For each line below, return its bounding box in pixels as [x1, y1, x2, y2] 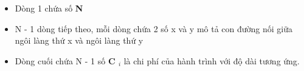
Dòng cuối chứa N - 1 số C [15, 54, 116, 67]
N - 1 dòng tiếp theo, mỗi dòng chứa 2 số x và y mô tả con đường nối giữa [15, 22, 293, 35]
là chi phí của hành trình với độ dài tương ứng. [123, 54, 300, 67]
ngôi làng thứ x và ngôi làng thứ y [15, 34, 143, 47]
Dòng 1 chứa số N [15, 2, 83, 14]
